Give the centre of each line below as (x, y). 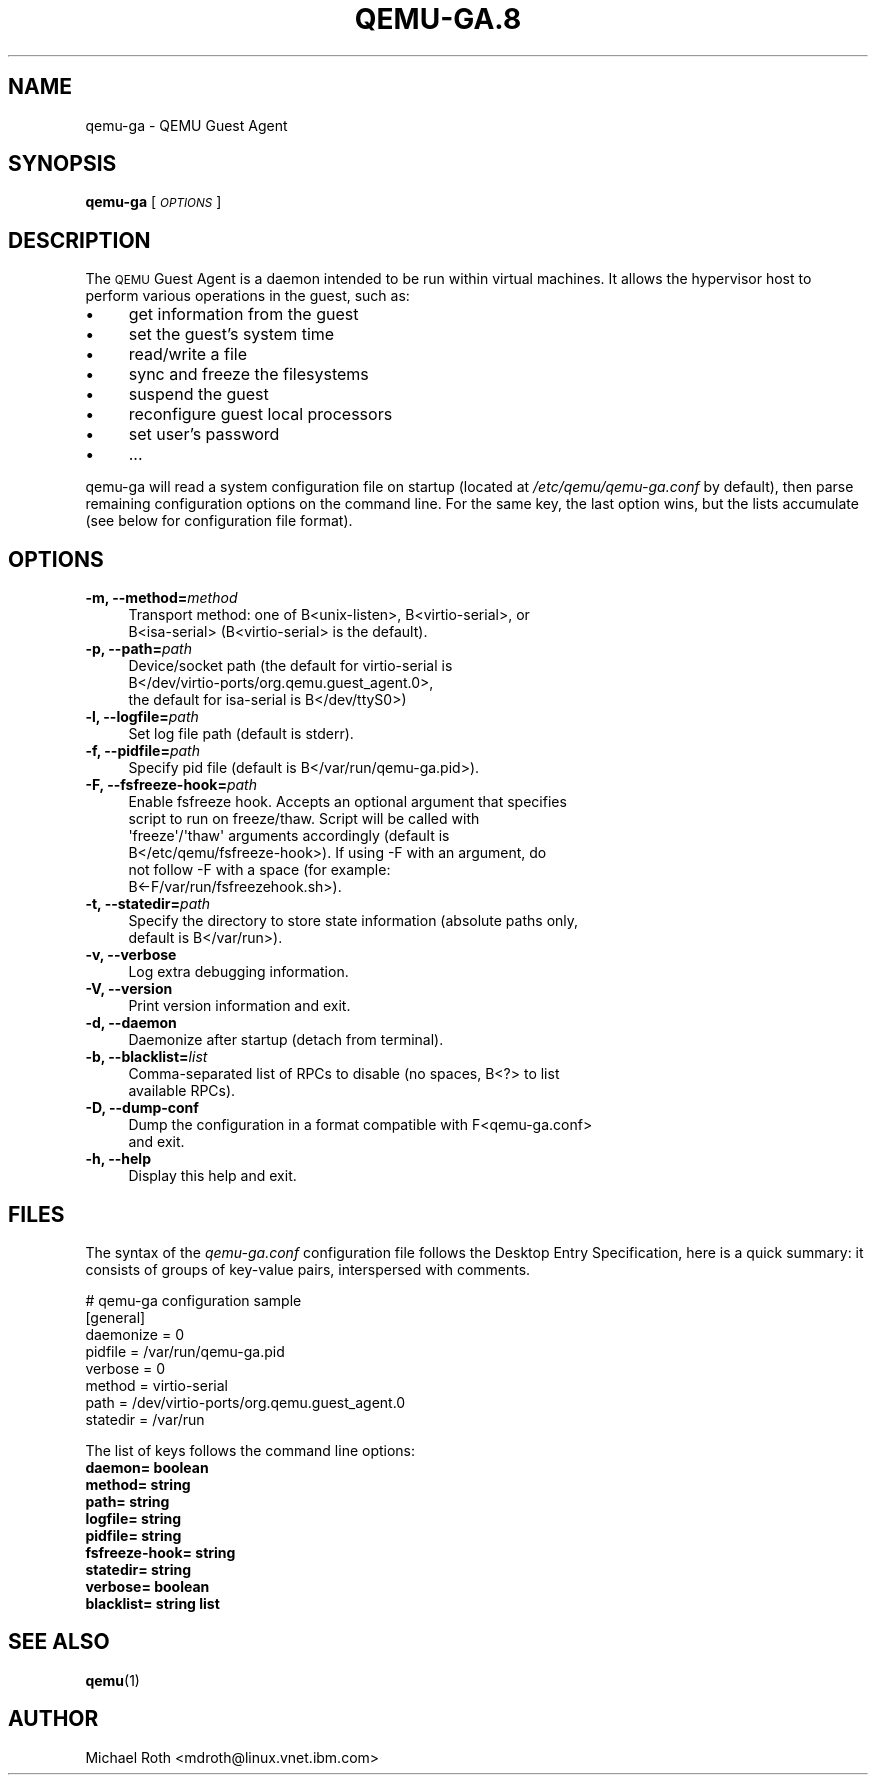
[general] (115, 1317)
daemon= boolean (147, 1467)
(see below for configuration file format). (219, 521)
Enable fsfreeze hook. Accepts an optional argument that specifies (347, 802)
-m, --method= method (161, 598)
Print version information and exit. (239, 1006)
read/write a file (188, 354)
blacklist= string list (152, 1603)
